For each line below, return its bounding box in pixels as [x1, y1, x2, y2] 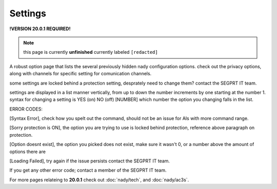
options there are [9, 149, 46, 155]
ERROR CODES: [9, 106, 43, 112]
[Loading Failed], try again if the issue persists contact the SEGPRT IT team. [9, 158, 170, 164]
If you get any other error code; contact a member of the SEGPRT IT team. [9, 167, 167, 174]
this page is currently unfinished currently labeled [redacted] [23, 49, 159, 55]
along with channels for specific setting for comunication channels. [9, 71, 152, 77]
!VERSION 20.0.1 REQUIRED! [9, 26, 71, 32]
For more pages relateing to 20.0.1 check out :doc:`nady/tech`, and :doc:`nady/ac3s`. [9, 177, 189, 183]
